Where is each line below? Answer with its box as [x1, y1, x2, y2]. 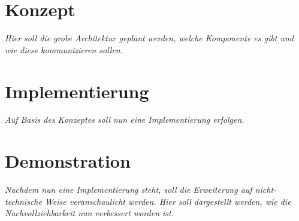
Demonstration [5, 149, 131, 173]
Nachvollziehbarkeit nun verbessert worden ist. [5, 207, 174, 219]
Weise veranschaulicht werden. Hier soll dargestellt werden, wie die [44, 195, 291, 207]
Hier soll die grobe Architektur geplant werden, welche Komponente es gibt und [5, 32, 294, 44]
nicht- [255, 183, 277, 196]
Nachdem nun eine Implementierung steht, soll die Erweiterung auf [5, 183, 252, 196]
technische [5, 195, 42, 207]
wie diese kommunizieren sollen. [5, 43, 123, 56]
